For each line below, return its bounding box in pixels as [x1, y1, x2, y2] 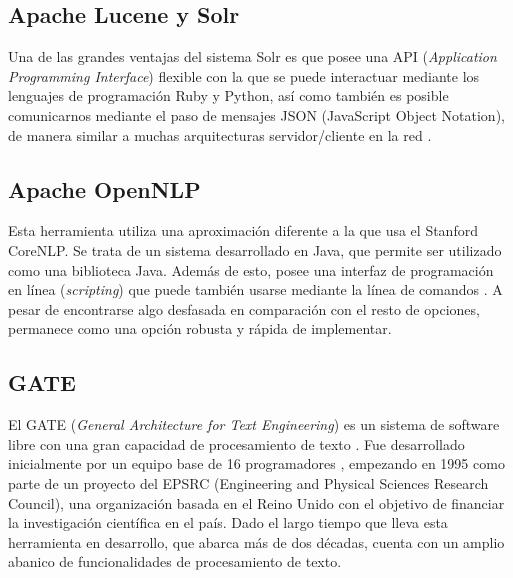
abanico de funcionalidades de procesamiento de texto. [8, 551, 342, 572]
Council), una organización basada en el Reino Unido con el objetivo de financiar [8, 492, 505, 513]
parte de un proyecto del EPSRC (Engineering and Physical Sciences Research [8, 472, 489, 493]
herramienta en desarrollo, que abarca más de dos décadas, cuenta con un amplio [8, 531, 505, 552]
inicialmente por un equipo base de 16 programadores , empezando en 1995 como [8, 453, 505, 474]
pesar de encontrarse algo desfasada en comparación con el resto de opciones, [8, 298, 480, 319]
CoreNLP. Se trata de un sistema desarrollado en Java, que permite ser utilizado [8, 239, 502, 260]
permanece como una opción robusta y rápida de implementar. [8, 318, 392, 339]
